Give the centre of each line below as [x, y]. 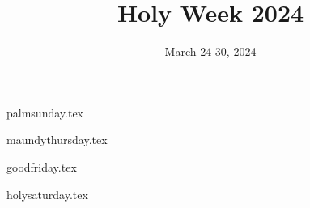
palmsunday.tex [45, 112]
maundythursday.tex [57, 140]
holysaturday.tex [47, 194]
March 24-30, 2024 [210, 51]
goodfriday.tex [42, 166]
